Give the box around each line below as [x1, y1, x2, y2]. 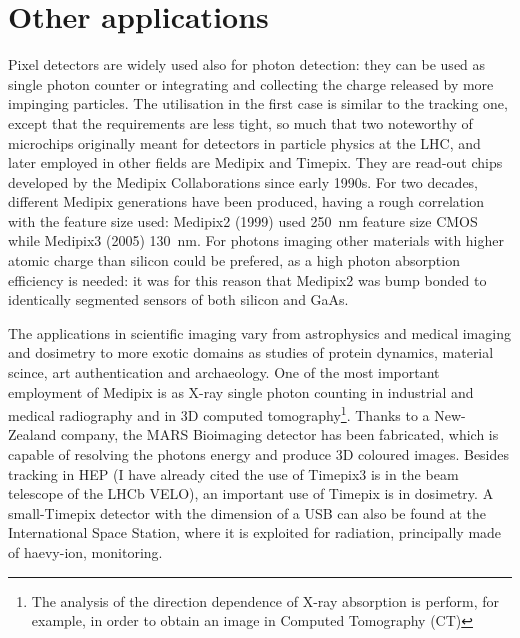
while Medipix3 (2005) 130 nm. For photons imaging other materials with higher [8, 230, 504, 251]
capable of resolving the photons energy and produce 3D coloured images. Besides [8, 444, 510, 465]
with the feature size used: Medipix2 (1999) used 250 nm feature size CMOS [8, 210, 478, 231]
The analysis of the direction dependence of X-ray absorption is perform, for [31, 590, 500, 611]
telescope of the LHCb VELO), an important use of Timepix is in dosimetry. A [8, 483, 494, 504]
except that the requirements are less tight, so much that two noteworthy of [8, 112, 473, 133]
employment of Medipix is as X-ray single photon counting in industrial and [8, 381, 474, 402]
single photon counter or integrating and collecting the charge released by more [8, 73, 494, 94]
